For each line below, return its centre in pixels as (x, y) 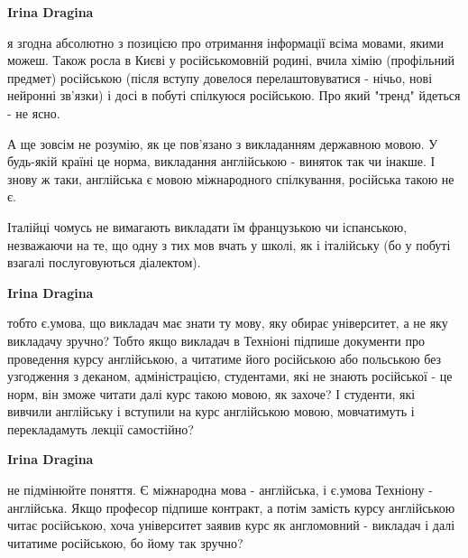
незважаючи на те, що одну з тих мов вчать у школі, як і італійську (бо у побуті (229, 244)
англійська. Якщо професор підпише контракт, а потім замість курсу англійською (231, 507)
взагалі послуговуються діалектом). (104, 262)
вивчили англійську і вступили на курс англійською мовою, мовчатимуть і (211, 411)
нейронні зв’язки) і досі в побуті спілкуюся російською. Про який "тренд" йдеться (234, 95)
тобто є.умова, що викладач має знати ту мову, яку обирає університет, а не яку (228, 323)
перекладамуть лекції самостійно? (101, 428)
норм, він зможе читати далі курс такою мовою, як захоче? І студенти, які (211, 393)
